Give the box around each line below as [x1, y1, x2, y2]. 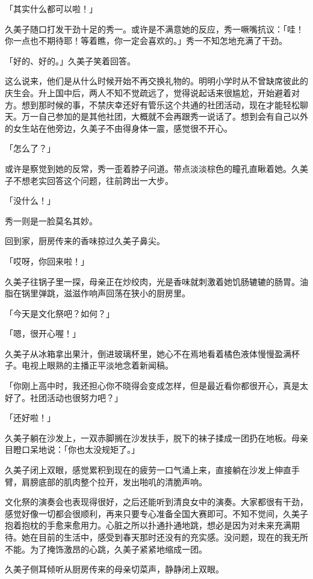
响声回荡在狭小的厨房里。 [88, 287, 190, 299]
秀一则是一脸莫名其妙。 [5, 214, 98, 227]
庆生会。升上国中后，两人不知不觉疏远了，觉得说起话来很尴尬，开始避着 [5, 86, 291, 99]
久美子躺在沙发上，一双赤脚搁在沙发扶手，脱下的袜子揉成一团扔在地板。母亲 [5, 431, 308, 444]
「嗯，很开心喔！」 [5, 327, 81, 340]
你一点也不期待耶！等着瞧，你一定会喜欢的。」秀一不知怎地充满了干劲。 [5, 34, 287, 47]
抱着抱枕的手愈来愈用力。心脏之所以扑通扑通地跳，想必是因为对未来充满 [5, 519, 291, 532]
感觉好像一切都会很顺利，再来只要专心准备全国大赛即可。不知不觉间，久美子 [5, 507, 308, 519]
